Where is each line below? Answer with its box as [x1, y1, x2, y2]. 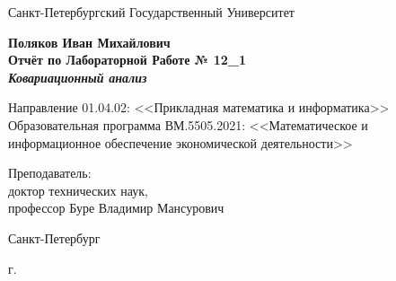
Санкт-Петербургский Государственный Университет [8, 3, 295, 21]
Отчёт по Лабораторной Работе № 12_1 [8, 50, 246, 69]
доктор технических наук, [8, 180, 148, 199]
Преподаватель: [8, 163, 92, 182]
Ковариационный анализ [8, 67, 147, 86]
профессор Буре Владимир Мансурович [8, 198, 224, 217]
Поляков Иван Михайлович [8, 32, 171, 51]
